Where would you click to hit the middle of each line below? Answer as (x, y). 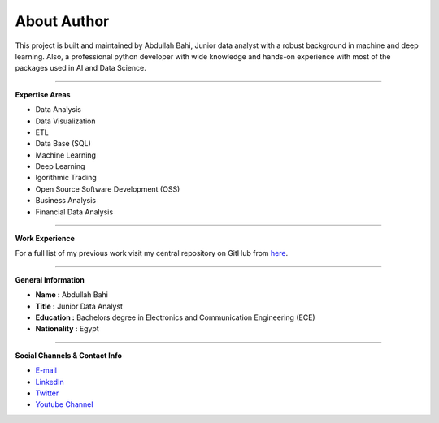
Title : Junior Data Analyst (79, 306)
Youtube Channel (64, 404)
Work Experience (45, 239)
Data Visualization (66, 121)
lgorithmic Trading (66, 178)
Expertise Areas (43, 94)
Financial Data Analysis (74, 212)
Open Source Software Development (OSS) (108, 189)
